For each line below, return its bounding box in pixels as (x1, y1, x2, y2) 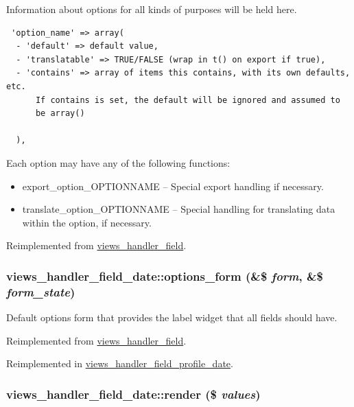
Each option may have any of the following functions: (6, 155, 231, 170)
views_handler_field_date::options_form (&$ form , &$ (6, 267, 324, 284)
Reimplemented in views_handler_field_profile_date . (6, 356, 233, 371)
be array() (35, 108, 85, 119)
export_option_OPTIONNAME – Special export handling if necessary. (22, 178, 324, 193)
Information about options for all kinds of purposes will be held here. (6, 2, 297, 16)
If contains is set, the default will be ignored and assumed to (35, 95, 340, 105)
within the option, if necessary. (22, 215, 152, 229)
